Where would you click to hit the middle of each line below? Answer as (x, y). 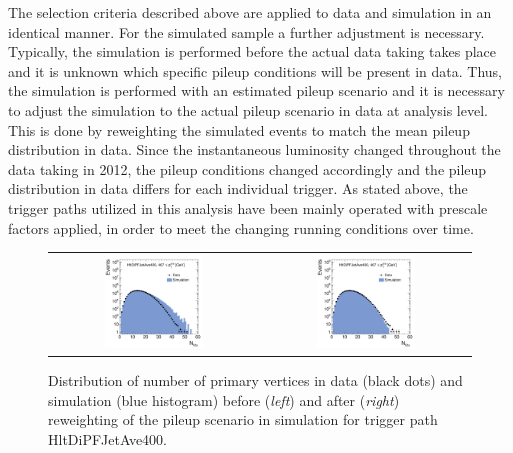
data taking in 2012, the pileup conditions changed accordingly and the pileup (247, 168)
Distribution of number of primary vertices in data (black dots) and (255, 380)
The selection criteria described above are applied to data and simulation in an (250, 12)
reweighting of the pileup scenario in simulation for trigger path (243, 419)
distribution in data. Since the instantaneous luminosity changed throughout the (254, 149)
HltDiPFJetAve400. (108, 438)
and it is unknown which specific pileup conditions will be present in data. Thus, (255, 70)
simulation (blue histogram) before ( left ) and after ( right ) (224, 399)
